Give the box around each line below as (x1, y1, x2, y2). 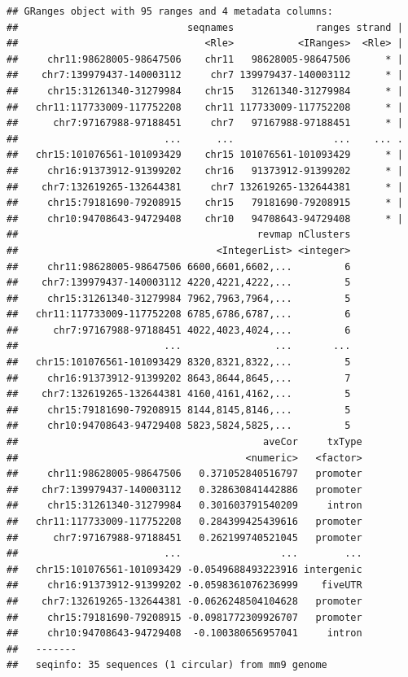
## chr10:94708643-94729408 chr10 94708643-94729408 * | (7, 212, 403, 225)
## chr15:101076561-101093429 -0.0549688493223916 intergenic (7, 563, 362, 575)
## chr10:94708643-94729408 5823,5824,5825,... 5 (7, 420, 351, 432)
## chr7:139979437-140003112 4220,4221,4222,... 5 (7, 277, 351, 289)
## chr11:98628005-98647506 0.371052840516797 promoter (7, 468, 362, 480)
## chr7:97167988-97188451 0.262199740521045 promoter (7, 531, 362, 544)
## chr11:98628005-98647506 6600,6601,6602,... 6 (7, 260, 351, 273)
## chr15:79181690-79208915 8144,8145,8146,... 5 (7, 404, 351, 416)
